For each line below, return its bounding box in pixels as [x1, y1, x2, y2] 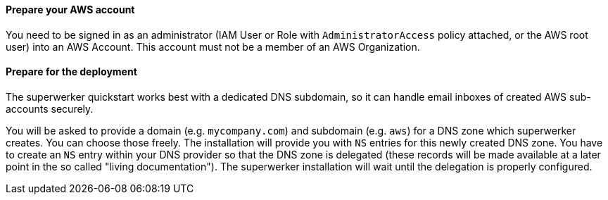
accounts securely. [6, 102, 94, 115]
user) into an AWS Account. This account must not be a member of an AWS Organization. [6, 40, 420, 53]
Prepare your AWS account [6, 4, 135, 15]
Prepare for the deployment [6, 65, 137, 78]
